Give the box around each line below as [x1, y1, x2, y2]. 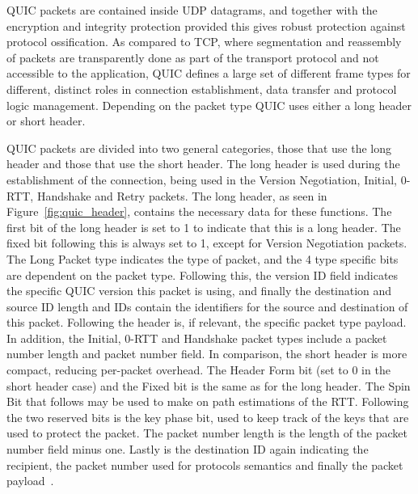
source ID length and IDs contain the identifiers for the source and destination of [6, 298, 408, 315]
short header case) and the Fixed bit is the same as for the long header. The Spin [6, 377, 411, 394]
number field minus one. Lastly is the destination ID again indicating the [6, 441, 369, 458]
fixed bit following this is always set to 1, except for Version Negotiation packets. [6, 234, 407, 251]
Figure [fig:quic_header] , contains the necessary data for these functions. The [6, 203, 392, 220]
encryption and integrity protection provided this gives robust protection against [6, 17, 406, 34]
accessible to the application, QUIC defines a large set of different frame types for [6, 65, 411, 82]
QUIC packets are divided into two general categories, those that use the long [6, 139, 391, 156]
